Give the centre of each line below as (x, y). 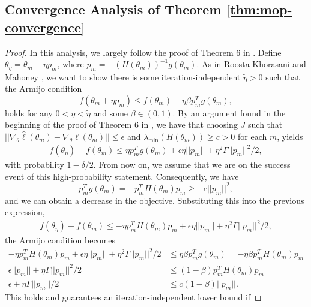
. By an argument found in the (229, 112)
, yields (290, 136)
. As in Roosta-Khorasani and (251, 64)
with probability (35, 165)
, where (71, 64)
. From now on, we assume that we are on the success (192, 165)
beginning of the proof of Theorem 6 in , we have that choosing (121, 124)
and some (111, 112)
